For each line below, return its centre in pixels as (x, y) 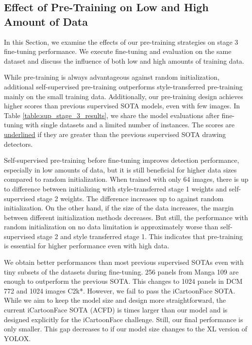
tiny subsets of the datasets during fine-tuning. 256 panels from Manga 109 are (121, 271)
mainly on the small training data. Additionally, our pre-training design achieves (124, 96)
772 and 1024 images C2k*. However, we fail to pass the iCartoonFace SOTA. (120, 290)
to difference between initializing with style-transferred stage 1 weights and (115, 188)
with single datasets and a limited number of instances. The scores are (130, 125)
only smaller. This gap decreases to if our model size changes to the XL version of (126, 329)
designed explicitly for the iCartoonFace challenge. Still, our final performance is (124, 319)
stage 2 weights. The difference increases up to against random (130, 198)
